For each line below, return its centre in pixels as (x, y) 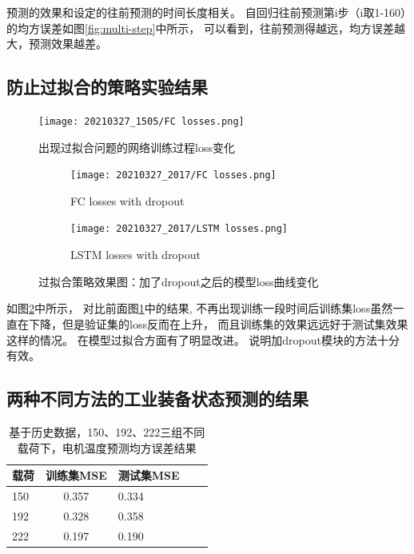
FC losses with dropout (127, 200)
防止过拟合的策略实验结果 (107, 87)
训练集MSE (76, 475)
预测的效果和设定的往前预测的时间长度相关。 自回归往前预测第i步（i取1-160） (207, 12)
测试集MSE (149, 475)
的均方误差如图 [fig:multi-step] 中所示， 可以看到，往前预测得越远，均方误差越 (206, 28)
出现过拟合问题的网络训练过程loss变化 (137, 147)
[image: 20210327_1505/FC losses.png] (141, 121)
